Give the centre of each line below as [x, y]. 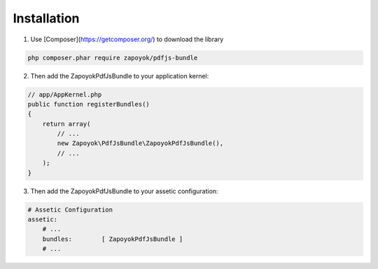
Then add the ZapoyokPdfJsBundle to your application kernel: [120, 76]
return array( [66, 124]
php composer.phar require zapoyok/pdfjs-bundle [113, 57]
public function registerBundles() [89, 104]
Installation [46, 18]
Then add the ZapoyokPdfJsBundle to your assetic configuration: [124, 191]
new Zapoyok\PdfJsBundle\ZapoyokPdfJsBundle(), [140, 143]
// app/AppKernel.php [65, 94]
